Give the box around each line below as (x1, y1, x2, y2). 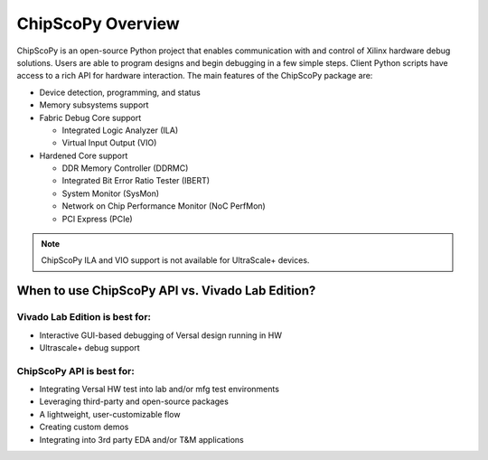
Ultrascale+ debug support (39, 342, 140, 352)
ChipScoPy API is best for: (16, 364, 135, 377)
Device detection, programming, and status (39, 87, 201, 98)
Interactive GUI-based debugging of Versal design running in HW (39, 330, 282, 341)
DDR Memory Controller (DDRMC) (61, 163, 189, 174)
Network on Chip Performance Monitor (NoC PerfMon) (61, 201, 266, 211)
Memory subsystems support (39, 99, 149, 110)
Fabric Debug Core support (39, 112, 142, 123)
